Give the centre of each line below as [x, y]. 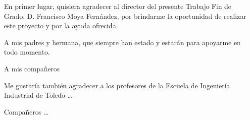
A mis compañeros [32, 68]
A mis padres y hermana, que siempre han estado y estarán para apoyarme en [123, 42]
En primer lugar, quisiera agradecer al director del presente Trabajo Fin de [118, 6]
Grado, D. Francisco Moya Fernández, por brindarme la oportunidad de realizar [125, 16]
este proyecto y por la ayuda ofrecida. [61, 26]
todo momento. [27, 52]
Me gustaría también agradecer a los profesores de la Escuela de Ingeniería [117, 85]
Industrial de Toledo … [38, 95]
